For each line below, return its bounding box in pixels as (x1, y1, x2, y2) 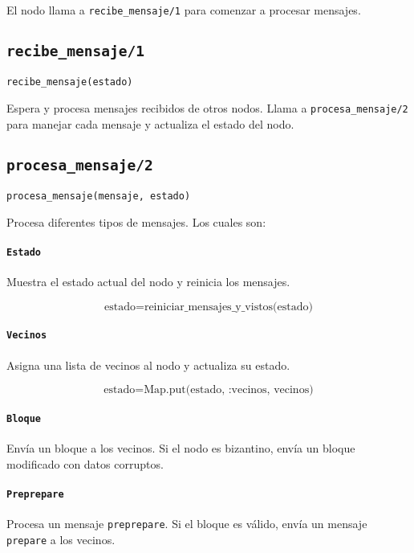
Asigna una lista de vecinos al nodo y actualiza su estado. (6, 356, 290, 373)
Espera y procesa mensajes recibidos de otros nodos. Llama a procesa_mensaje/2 (6, 100, 408, 117)
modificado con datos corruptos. (6, 455, 164, 472)
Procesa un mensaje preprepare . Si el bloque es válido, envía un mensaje (6, 515, 367, 532)
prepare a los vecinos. (6, 530, 116, 547)
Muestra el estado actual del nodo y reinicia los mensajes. (6, 273, 290, 290)
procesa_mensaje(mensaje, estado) (6, 190, 191, 203)
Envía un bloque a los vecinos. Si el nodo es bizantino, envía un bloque (6, 440, 355, 457)
